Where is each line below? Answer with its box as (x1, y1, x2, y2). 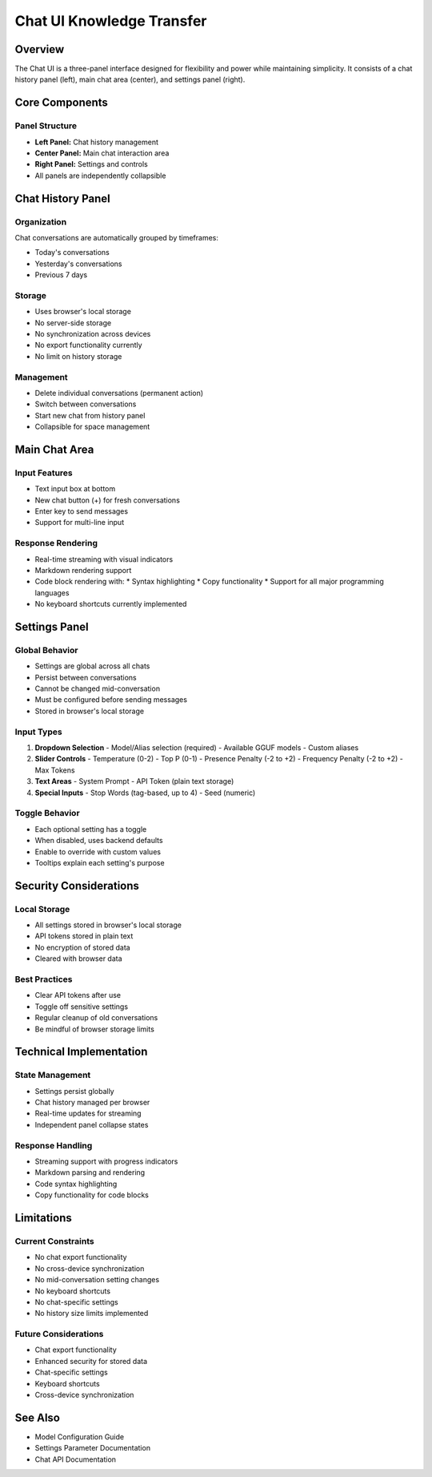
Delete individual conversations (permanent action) (34, 388, 204, 397)
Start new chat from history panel (34, 410, 146, 420)
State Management (14, 1070, 91, 1081)
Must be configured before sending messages (34, 695, 188, 704)
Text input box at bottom (34, 484, 116, 494)
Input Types (14, 726, 63, 737)
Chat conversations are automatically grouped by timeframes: (14, 232, 219, 242)
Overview (14, 42, 65, 56)
